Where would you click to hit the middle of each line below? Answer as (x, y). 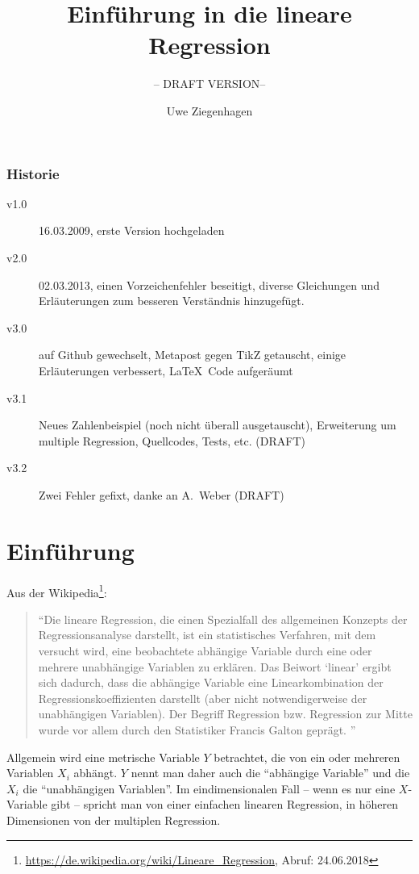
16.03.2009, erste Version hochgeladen (132, 230)
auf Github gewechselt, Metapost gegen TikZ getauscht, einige (193, 355)
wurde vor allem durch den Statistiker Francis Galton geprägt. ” (197, 730)
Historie (33, 173)
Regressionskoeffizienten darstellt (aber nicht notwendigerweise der (203, 698)
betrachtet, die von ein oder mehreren (307, 757)
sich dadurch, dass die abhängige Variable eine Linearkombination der (211, 682)
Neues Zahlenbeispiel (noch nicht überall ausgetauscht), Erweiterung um (218, 425)
